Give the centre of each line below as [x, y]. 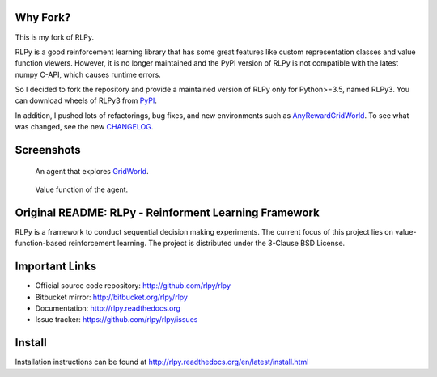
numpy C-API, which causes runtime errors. [88, 74]
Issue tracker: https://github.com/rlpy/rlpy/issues [117, 320]
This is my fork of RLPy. [55, 37]
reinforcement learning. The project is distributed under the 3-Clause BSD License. [207, 244]
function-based [41, 244]
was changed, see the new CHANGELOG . [84, 127]
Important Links [56, 267]
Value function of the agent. [82, 189]
